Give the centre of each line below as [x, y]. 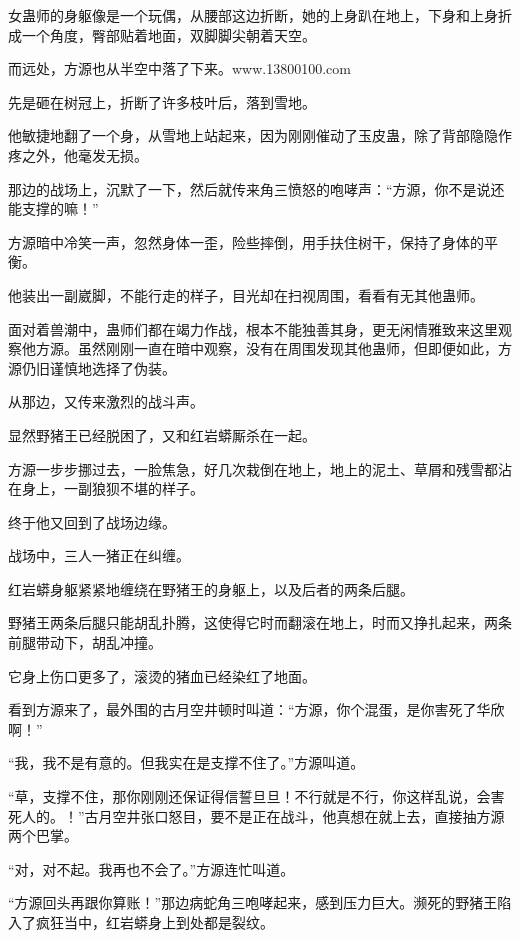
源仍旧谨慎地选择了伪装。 [92, 367]
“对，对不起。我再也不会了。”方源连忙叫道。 [151, 868]
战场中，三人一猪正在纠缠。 [99, 555]
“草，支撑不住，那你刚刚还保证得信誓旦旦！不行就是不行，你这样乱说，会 [249, 796]
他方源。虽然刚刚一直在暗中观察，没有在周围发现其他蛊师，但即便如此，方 [266, 348]
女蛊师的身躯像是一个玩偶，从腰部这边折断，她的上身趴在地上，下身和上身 [253, 15]
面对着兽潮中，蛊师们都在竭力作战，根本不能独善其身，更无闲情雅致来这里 [253, 328]
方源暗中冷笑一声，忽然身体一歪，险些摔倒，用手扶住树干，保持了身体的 [246, 241]
